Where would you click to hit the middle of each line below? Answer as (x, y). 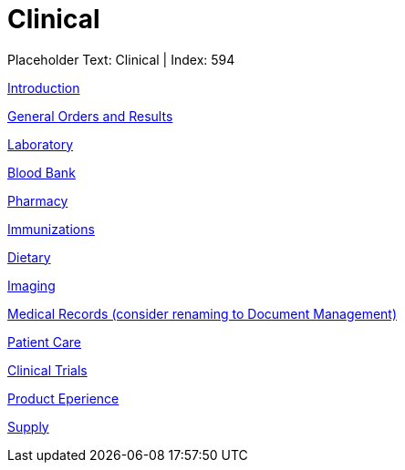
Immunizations (51, 229)
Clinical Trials (47, 370)
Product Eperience (63, 398)
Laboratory (41, 144)
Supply (28, 426)
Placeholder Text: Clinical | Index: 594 (121, 59)
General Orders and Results (90, 116)
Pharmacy (38, 200)
